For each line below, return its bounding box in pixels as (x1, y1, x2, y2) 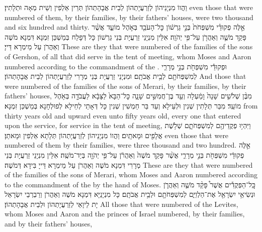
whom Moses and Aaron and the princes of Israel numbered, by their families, (5, 208, 245, 219)
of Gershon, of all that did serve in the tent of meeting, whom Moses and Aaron (5, 51, 251, 61)
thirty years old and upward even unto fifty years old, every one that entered (5, 110, 241, 121)
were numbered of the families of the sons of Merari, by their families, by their (5, 80, 246, 91)
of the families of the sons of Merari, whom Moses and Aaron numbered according (5, 169, 258, 180)
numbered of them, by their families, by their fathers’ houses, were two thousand (5, 12, 253, 22)
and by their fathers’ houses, (5, 218, 93, 229)
